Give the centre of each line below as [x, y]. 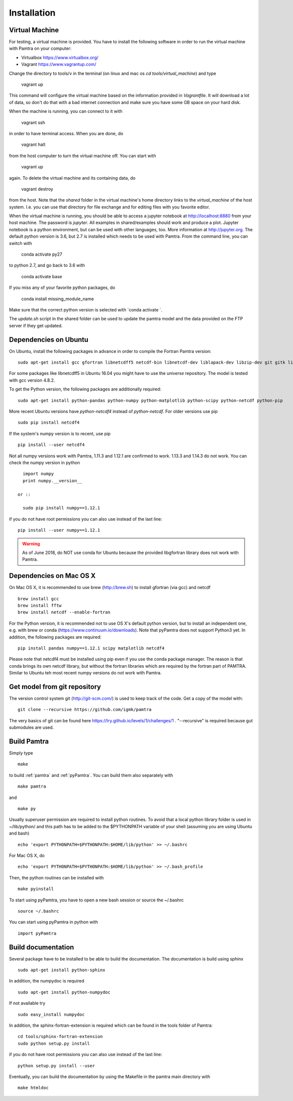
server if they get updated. [36, 326]
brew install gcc [38, 599]
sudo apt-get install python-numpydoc [64, 992]
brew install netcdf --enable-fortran [64, 612]
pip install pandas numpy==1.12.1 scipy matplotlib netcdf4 [91, 648]
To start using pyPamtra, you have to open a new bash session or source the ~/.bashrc [96, 900]
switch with [21, 243]
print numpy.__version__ [52, 480]
